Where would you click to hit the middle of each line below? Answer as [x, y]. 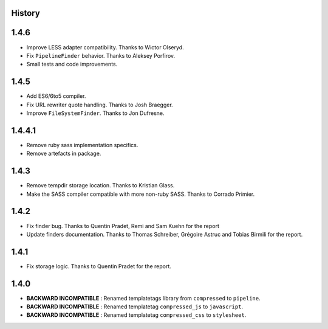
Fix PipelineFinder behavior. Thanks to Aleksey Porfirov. [101, 55]
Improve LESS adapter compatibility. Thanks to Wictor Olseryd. [105, 47]
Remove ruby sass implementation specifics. [82, 145]
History [26, 13]
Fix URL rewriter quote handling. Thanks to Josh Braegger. [100, 105]
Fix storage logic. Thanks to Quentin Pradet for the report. [99, 266]
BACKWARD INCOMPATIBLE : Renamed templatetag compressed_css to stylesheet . [136, 315]
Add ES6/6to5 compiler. [56, 96]
